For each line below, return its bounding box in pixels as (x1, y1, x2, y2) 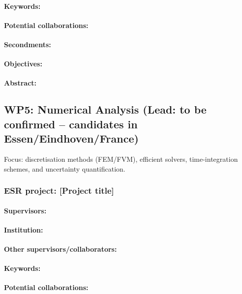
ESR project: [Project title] (4, 184, 114, 197)
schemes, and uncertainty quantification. (4, 163, 125, 174)
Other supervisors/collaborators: (4, 243, 117, 254)
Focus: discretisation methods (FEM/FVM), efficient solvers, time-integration (4, 153, 238, 164)
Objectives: (4, 59, 42, 69)
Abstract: (4, 78, 37, 88)
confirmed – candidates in (4, 116, 138, 131)
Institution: (4, 224, 43, 235)
